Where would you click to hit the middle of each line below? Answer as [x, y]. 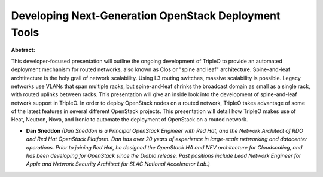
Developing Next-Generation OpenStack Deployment [146, 16]
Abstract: [23, 50]
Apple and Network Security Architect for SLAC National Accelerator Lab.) [118, 164]
